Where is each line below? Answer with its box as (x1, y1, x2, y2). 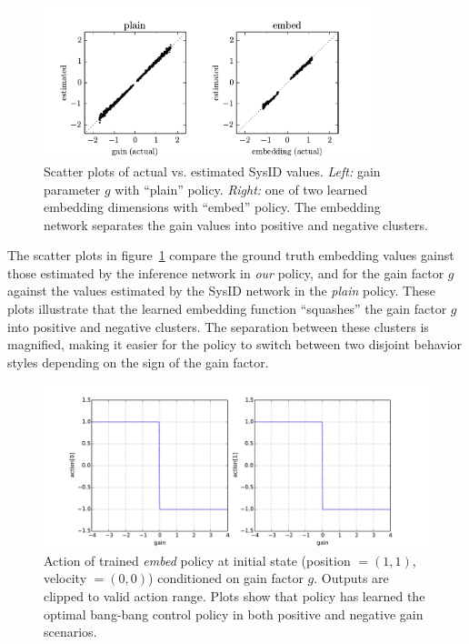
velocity (44, 569, 87, 588)
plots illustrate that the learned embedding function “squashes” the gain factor (7, 299, 447, 318)
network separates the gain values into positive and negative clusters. (44, 215, 428, 234)
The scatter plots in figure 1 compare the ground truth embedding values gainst (7, 246, 454, 265)
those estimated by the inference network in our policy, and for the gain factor (7, 263, 444, 282)
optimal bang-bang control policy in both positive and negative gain (44, 604, 424, 623)
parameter (44, 179, 101, 198)
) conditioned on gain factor (148, 569, 304, 588)
